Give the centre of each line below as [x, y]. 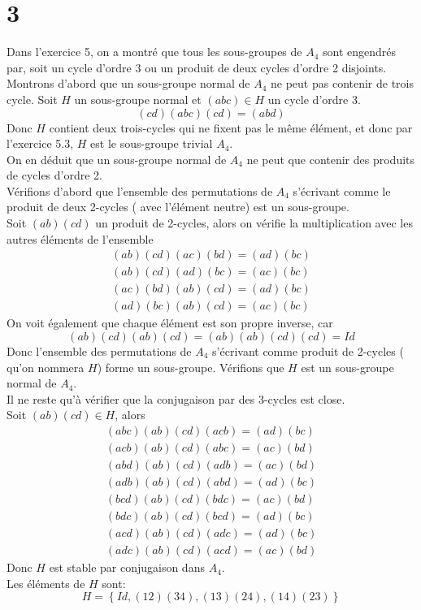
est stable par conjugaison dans [127, 567]
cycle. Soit [32, 99]
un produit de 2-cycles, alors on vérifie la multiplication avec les [254, 223]
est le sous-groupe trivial [152, 143]
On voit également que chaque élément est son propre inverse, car [170, 323]
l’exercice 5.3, [40, 143]
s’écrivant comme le [342, 190]
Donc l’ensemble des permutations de [99, 350]
